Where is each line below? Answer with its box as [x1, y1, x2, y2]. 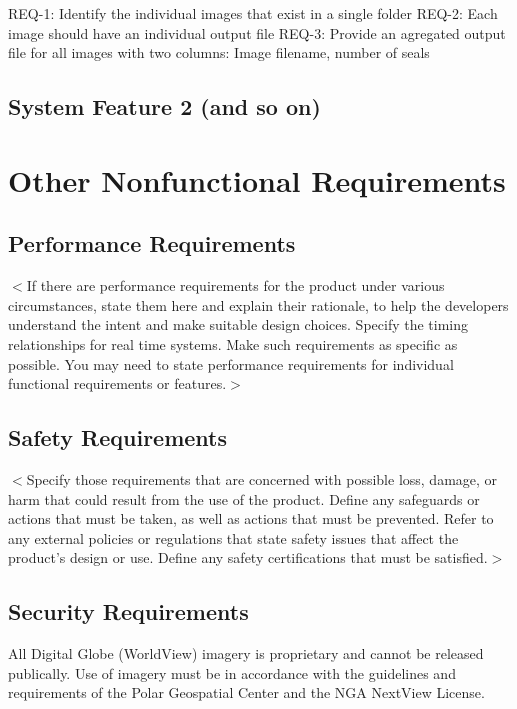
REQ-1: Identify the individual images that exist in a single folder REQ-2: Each [8, 3, 498, 23]
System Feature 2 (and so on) [8, 91, 321, 122]
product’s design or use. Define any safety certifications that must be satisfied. [8, 547, 488, 568]
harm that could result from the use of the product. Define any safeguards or [8, 488, 480, 509]
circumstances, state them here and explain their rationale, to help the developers [8, 294, 509, 315]
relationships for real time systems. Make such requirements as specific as [8, 333, 458, 354]
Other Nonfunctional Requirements [8, 159, 506, 200]
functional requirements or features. [8, 373, 227, 394]
